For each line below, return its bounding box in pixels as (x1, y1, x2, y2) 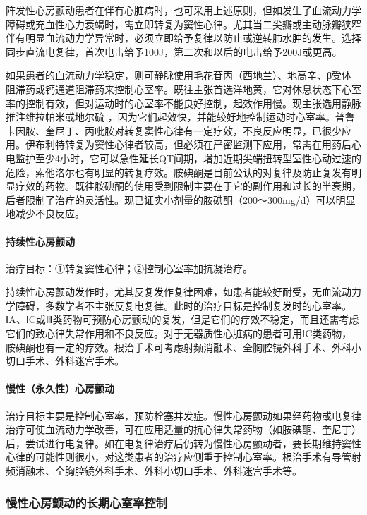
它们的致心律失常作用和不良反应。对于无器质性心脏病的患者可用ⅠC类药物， (6, 326, 352, 341)
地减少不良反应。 (6, 206, 85, 221)
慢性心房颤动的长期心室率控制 (6, 493, 168, 511)
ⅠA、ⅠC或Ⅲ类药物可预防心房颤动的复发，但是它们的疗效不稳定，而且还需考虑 (6, 312, 359, 327)
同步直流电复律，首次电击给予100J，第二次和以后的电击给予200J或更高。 (6, 44, 342, 59)
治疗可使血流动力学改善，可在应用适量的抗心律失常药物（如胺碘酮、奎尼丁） (6, 422, 361, 437)
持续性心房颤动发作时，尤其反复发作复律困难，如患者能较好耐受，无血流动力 (6, 284, 361, 299)
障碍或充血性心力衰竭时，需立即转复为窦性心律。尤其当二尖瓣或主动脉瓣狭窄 (6, 16, 361, 31)
